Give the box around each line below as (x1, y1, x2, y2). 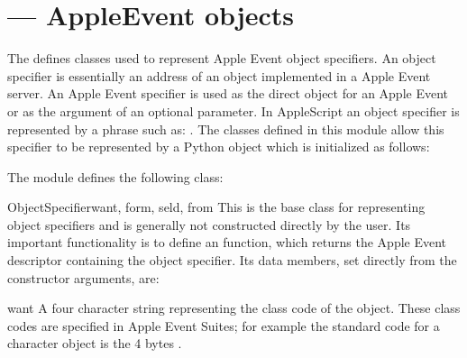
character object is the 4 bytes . (7, 334, 182, 353)
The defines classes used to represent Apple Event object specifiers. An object (7, 49, 436, 68)
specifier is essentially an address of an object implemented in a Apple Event (7, 66, 431, 85)
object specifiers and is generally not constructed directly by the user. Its (7, 215, 411, 234)
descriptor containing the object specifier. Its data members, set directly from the (7, 251, 457, 270)
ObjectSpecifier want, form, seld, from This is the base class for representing (7, 197, 426, 216)
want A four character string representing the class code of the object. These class (7, 298, 461, 317)
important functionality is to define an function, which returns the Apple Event (7, 233, 447, 252)
